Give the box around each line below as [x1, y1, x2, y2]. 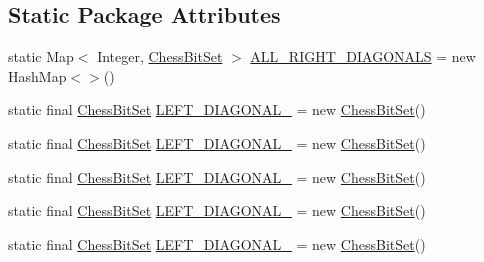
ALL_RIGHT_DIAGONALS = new [250, 46, 476, 67]
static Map [8, 46, 74, 67]
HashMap [8, 65, 67, 86]
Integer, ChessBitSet [97, 46, 223, 67]
